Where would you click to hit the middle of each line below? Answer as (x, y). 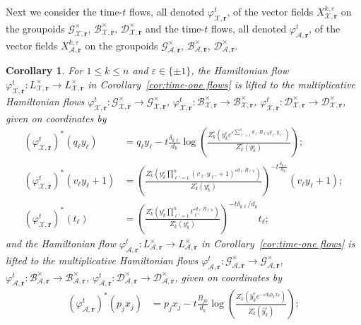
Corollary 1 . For (45, 70)
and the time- (175, 28)
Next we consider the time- (64, 11)
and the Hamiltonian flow (61, 243)
